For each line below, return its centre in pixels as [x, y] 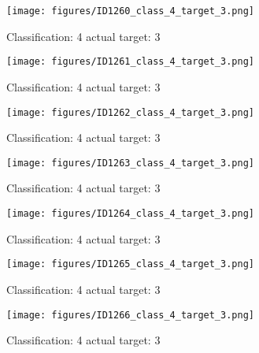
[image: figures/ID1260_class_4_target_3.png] [130, 11]
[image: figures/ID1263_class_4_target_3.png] [130, 163]
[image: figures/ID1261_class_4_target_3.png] [130, 62]
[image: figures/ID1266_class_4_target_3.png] [130, 315]
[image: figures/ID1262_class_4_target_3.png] [130, 112]
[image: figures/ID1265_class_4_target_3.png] [130, 264]
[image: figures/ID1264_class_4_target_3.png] [130, 214]
